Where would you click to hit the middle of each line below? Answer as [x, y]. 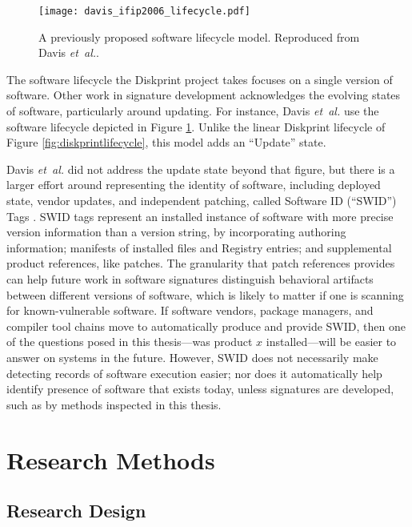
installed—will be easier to [331, 342]
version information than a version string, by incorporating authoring [176, 232]
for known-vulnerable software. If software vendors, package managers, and [190, 310]
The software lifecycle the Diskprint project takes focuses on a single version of [200, 79]
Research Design [76, 511]
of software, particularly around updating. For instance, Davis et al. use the [193, 111]
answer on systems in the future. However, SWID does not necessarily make [192, 357]
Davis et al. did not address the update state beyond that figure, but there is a [201, 169]
